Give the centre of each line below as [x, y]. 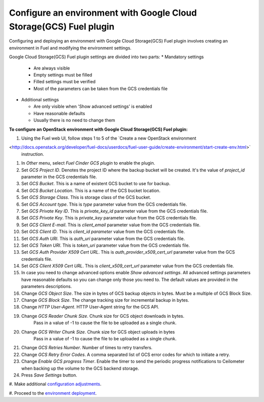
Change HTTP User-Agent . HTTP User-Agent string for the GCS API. [90, 307]
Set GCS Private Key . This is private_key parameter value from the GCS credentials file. [109, 218]
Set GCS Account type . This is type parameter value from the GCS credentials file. [104, 204]
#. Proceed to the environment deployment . [53, 393]
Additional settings [40, 100]
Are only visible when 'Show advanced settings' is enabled [93, 106]
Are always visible [52, 68]
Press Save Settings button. [49, 375]
